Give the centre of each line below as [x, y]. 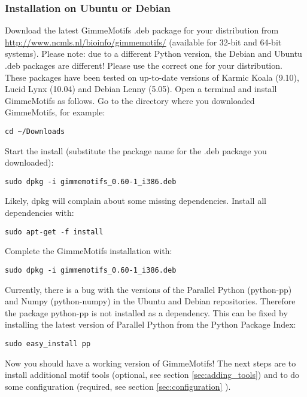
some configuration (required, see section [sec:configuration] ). [118, 386]
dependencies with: [39, 213]
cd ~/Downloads [35, 131]
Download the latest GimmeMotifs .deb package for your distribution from [142, 30]
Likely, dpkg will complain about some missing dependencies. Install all [136, 201]
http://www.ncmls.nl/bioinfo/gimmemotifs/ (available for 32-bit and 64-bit [143, 42]
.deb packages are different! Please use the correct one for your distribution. [144, 65]
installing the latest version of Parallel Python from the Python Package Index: [151, 324]
